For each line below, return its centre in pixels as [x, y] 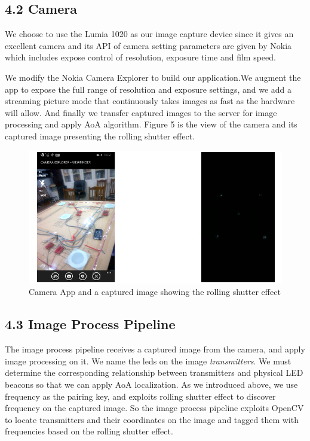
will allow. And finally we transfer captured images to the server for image [141, 112]
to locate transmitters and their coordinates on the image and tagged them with [152, 419]
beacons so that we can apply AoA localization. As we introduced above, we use [151, 384]
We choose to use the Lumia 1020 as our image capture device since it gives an [149, 34]
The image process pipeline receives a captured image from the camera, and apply [155, 349]
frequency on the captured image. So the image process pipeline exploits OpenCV [154, 408]
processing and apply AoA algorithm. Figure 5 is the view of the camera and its [151, 124]
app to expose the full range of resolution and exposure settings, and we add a [148, 89]
